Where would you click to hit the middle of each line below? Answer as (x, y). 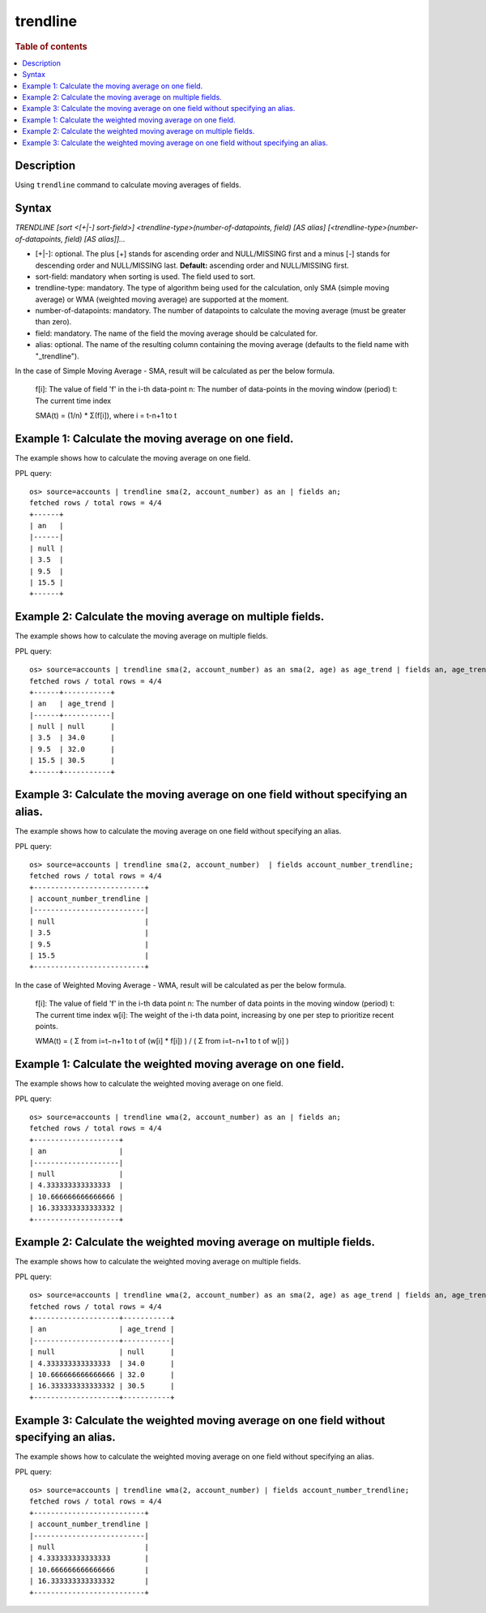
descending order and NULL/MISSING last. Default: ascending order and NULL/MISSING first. (192, 265)
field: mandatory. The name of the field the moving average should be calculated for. (177, 333)
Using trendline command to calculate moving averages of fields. (128, 185)
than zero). (53, 322)
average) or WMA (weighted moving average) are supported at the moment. (162, 299)
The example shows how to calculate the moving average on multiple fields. (142, 636)
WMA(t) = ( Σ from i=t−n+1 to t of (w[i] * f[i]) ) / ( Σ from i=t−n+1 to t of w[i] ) (162, 1041)
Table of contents (51, 46)
